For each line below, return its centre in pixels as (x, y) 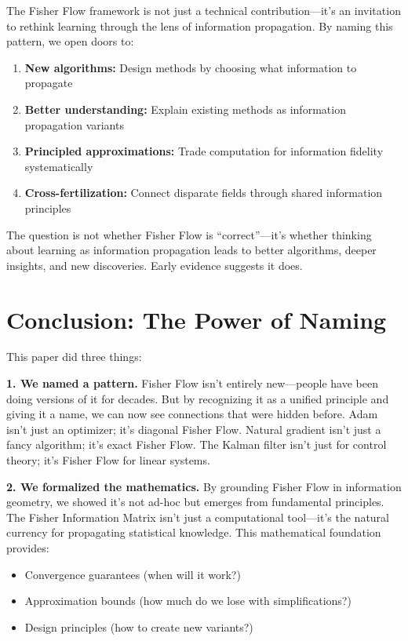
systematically (59, 166)
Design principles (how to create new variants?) (139, 626)
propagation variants (74, 124)
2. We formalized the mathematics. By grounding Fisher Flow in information (204, 486)
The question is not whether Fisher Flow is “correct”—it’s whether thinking (189, 234)
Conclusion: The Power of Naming (197, 319)
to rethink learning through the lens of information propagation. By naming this (200, 25)
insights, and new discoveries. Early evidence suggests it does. (155, 265)
